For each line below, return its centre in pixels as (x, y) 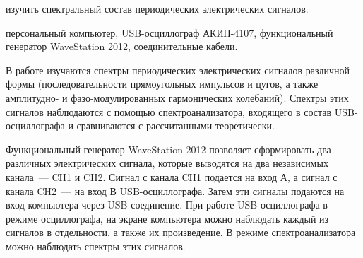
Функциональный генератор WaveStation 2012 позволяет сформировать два (168, 149)
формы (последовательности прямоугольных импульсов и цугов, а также (162, 84)
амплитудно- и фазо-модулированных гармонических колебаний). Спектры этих (177, 97)
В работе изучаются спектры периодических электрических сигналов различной (178, 70)
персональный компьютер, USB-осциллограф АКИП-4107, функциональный (169, 32)
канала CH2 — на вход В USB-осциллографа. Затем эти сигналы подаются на (175, 190)
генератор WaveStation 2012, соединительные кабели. (122, 46)
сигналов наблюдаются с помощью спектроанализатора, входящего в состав (169, 111)
